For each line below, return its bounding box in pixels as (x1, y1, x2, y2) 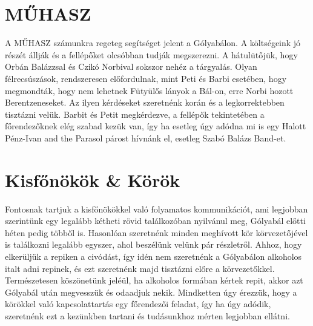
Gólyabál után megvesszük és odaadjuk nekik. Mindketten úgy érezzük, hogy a (5, 285, 297, 298)
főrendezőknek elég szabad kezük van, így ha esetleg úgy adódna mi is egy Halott (5, 120, 306, 132)
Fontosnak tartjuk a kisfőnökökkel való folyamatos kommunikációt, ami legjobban (5, 202, 308, 215)
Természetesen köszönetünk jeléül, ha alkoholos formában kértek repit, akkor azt (5, 274, 303, 287)
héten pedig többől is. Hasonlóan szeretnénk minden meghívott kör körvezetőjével (5, 226, 308, 239)
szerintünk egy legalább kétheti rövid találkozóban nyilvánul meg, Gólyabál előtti (5, 214, 306, 227)
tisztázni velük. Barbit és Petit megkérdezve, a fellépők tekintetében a (5, 107, 265, 120)
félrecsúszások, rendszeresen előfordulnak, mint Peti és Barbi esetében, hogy (5, 72, 287, 84)
